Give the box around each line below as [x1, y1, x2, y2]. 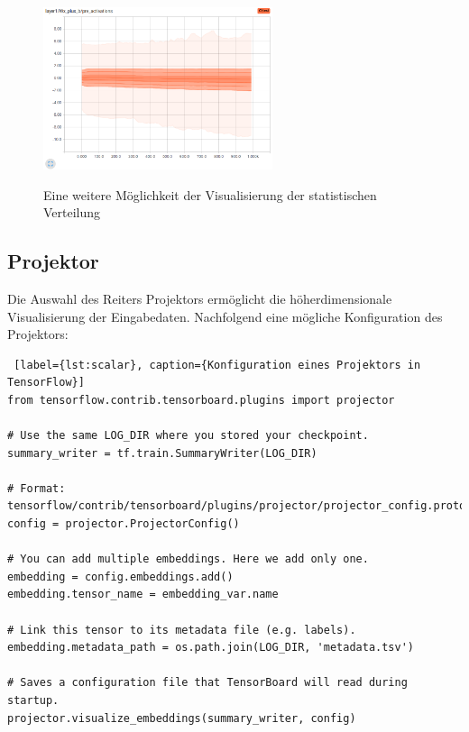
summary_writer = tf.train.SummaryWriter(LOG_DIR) [7, 446, 317, 460]
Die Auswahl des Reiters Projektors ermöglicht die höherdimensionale [7, 288, 392, 307]
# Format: [7, 481, 66, 495]
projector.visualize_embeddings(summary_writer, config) [7, 711, 356, 725]
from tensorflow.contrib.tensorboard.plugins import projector [7, 393, 395, 407]
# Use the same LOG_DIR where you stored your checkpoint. [7, 429, 369, 443]
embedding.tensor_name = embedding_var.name [7, 588, 279, 601]
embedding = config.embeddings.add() [7, 570, 234, 583]
